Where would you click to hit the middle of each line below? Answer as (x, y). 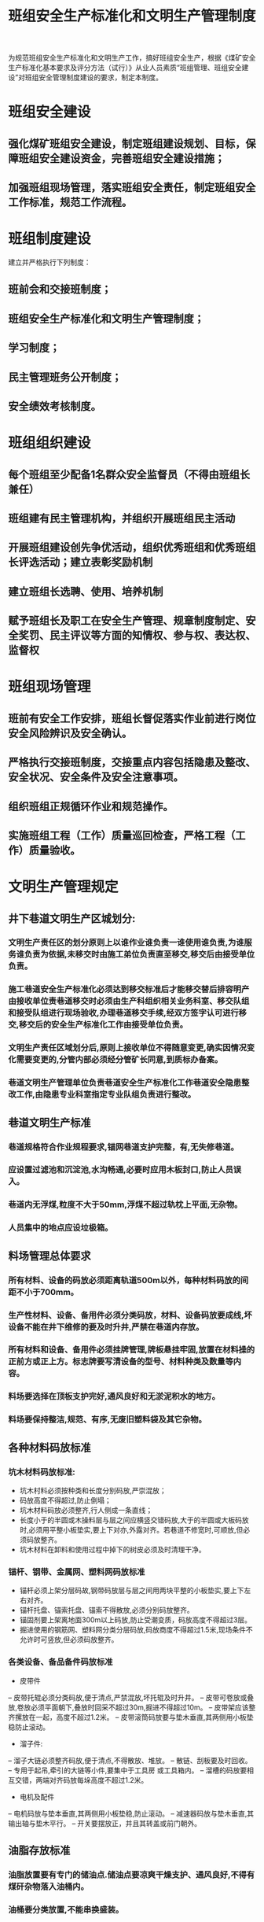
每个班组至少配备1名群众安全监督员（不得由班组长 (129, 474)
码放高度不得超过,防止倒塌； (65, 1500)
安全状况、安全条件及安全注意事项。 (96, 777)
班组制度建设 (50, 239)
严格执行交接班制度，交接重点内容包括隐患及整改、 (132, 763)
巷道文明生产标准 (49, 1122)
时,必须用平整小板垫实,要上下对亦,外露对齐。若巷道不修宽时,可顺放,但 (131, 1529)
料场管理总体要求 (49, 1256)
